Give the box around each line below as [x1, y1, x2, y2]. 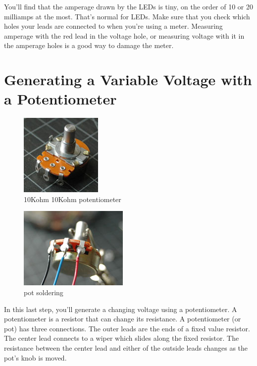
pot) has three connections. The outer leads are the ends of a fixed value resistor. [4, 323, 250, 333]
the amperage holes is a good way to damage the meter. [4, 40, 174, 51]
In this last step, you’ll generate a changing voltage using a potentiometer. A [4, 304, 237, 314]
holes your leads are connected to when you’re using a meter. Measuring [4, 21, 223, 31]
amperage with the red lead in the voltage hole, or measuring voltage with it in [4, 30, 245, 41]
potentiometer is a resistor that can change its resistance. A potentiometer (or [4, 314, 241, 324]
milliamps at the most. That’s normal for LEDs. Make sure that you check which [4, 11, 250, 21]
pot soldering [24, 287, 63, 298]
